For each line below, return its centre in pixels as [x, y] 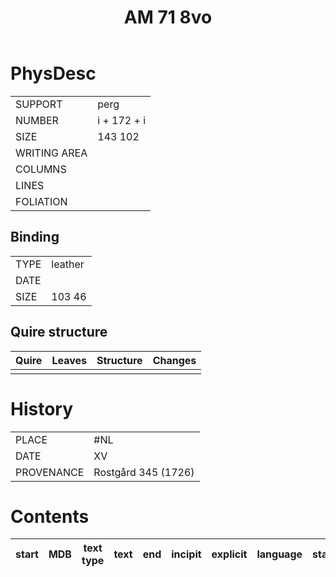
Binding [35, 237]
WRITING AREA [51, 153]
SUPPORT [39, 104]
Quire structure [59, 332]
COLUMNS [41, 169]
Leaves [69, 360]
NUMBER [37, 120]
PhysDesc [53, 73]
